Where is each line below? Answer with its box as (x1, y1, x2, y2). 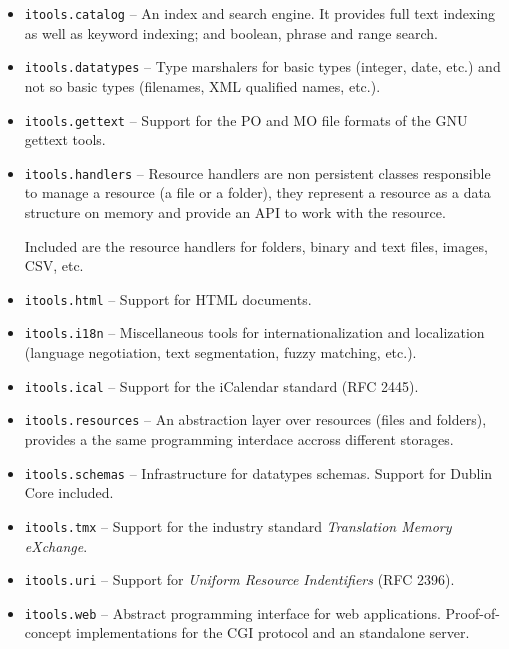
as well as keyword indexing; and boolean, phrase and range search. (24, 22, 438, 43)
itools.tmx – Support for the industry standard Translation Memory (24, 515, 452, 536)
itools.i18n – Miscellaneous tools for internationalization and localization (24, 322, 485, 343)
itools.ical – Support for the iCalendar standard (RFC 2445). (24, 375, 419, 396)
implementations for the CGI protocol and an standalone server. (76, 622, 470, 643)
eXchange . (24, 535, 88, 556)
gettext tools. (24, 129, 106, 150)
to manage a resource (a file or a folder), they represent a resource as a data (24, 182, 491, 203)
